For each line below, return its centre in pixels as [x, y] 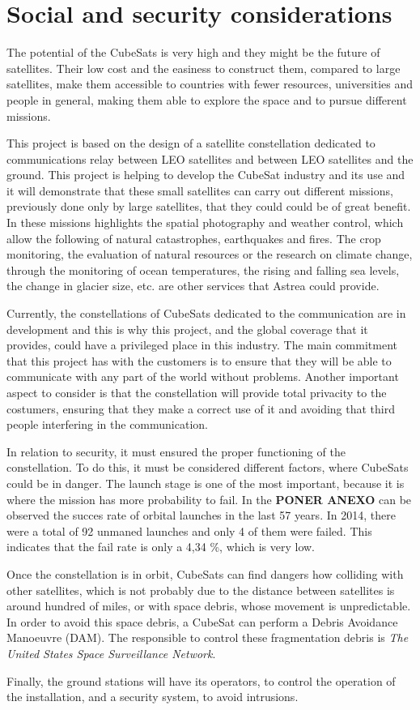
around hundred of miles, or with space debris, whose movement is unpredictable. [209, 606]
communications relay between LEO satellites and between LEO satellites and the [210, 158]
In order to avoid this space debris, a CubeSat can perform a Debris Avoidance [202, 621]
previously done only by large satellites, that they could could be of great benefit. [209, 206]
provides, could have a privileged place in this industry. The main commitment [202, 345]
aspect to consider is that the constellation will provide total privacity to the [197, 392]
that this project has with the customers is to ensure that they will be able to [199, 360]
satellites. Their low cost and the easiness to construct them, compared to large [204, 68]
